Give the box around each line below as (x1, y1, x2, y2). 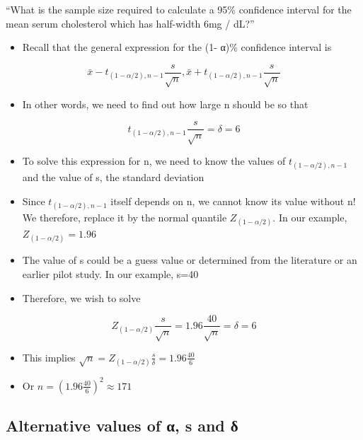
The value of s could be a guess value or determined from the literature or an (22, 253, 357, 267)
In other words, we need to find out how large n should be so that (22, 96, 309, 111)
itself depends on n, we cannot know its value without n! (110, 193, 356, 208)
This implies (22, 349, 76, 364)
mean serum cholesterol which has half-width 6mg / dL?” (6, 16, 255, 30)
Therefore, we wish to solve (22, 290, 141, 305)
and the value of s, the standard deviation (22, 170, 204, 185)
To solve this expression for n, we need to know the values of (22, 154, 286, 168)
